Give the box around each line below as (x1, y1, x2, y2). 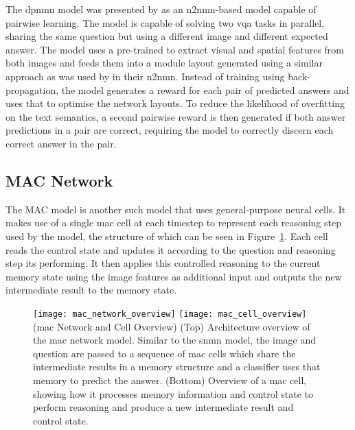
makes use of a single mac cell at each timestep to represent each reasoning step (5, 215, 341, 230)
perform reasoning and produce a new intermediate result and (33, 400, 294, 414)
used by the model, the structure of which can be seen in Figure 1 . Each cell (5, 228, 328, 243)
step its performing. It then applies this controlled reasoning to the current (5, 256, 321, 270)
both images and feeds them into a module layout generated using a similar (5, 56, 323, 70)
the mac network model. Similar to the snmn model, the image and (33, 333, 316, 347)
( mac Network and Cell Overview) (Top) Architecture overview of (33, 319, 310, 333)
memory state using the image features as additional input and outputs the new (5, 269, 342, 283)
